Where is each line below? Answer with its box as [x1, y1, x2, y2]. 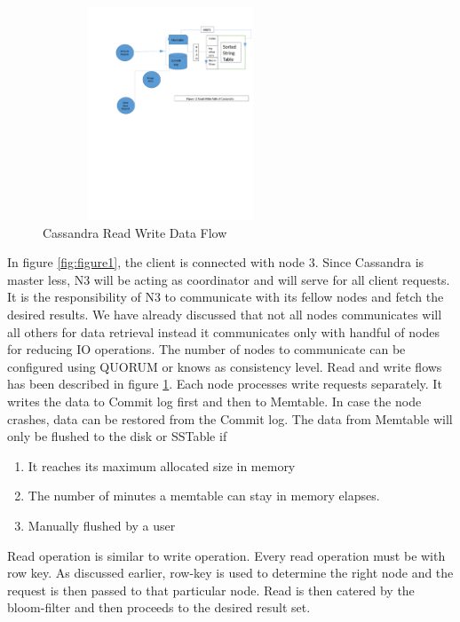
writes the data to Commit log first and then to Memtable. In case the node [7, 391, 422, 410]
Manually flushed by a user [28, 516, 176, 534]
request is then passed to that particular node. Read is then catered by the [7, 580, 415, 599]
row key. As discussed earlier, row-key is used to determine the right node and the [7, 563, 454, 582]
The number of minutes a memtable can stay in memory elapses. [28, 486, 380, 505]
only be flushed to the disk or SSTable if [7, 427, 227, 445]
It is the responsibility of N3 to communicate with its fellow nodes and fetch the [7, 287, 444, 306]
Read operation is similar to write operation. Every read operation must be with [7, 546, 446, 564]
